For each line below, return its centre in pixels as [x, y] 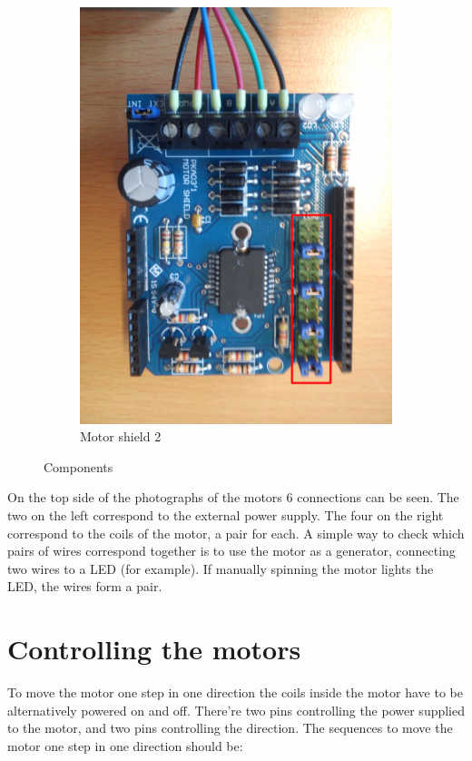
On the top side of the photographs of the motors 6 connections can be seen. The [233, 497]
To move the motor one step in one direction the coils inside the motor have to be [235, 692]
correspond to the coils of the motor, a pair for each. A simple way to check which [236, 533]
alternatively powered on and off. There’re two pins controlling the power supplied [236, 710]
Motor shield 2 [121, 436]
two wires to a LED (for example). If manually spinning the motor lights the [221, 568]
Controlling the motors [154, 649]
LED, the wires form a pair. [85, 586]
